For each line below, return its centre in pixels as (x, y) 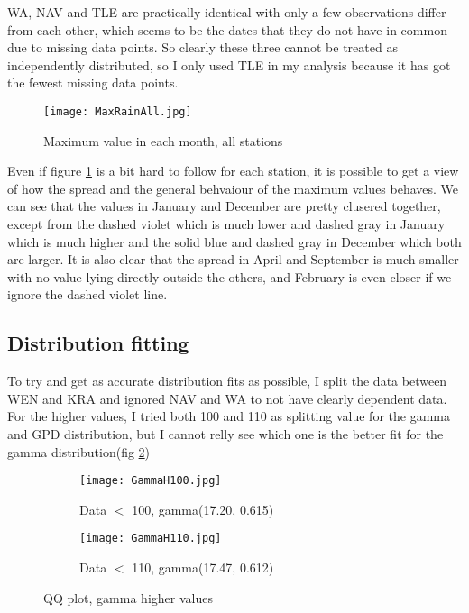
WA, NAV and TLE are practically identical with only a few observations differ (227, 12)
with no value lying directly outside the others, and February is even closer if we (230, 276)
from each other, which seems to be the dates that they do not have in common (227, 29)
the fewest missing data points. (93, 82)
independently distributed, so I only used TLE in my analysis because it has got (229, 64)
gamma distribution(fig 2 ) (79, 451)
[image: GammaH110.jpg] (151, 539)
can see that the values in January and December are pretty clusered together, (224, 206)
